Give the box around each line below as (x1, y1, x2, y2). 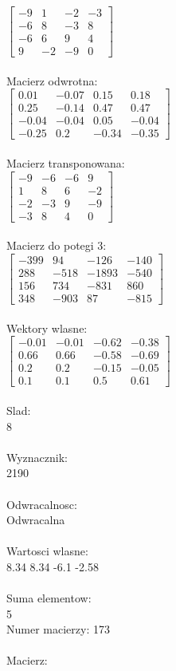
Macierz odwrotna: (6, 72, 98, 89)
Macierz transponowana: (6, 155, 125, 172)
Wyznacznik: (6, 448, 68, 465)
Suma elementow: (6, 590, 92, 606)
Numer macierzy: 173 (6, 621, 110, 637)
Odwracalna (6, 511, 65, 528)
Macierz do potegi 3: (6, 237, 107, 254)
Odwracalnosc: (6, 495, 77, 512)
